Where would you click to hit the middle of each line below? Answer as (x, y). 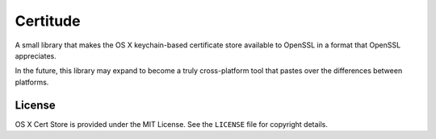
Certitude (48, 21)
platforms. (32, 82)
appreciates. (36, 55)
